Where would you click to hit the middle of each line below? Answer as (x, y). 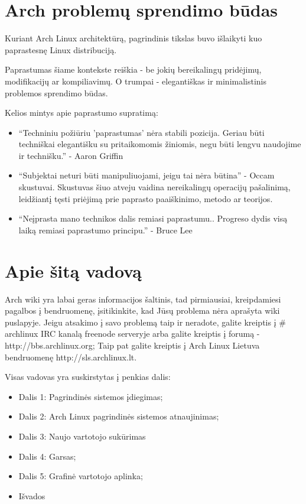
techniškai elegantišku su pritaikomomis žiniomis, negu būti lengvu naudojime (160, 144)
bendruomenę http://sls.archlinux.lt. (71, 357)
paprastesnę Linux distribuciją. (61, 49)
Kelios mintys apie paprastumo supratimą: (82, 113)
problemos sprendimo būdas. (56, 92)
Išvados (32, 495)
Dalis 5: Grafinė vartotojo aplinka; (81, 476)
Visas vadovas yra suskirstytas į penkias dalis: (88, 377)
